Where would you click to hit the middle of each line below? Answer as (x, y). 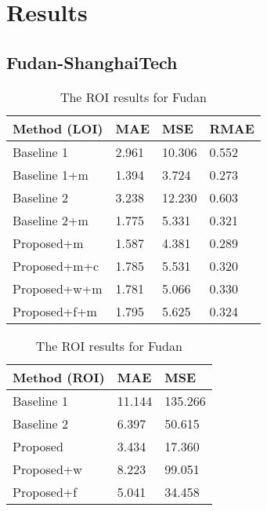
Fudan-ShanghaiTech (92, 62)
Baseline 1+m (51, 174)
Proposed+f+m (55, 311)
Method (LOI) (58, 128)
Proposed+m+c (56, 265)
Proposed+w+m (58, 288)
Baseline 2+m (51, 220)
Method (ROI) (59, 377)
